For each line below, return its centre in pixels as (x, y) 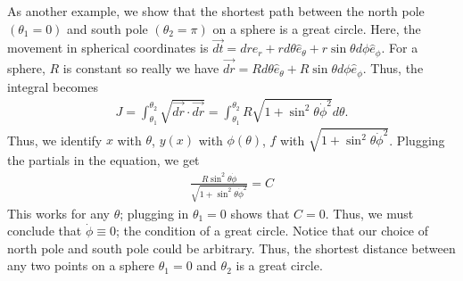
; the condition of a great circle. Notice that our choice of (272, 231)
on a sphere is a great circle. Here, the (317, 28)
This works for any (58, 213)
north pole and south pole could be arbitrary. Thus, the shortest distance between (231, 248)
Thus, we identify (55, 140)
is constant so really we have (141, 68)
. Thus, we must (369, 213)
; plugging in (154, 213)
